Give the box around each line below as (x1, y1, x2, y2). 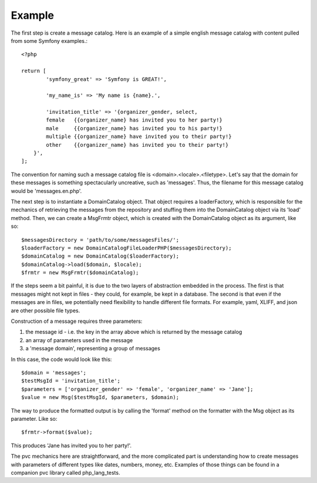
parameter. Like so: (11, 415, 58, 422)
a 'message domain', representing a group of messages (25, 345, 161, 352)
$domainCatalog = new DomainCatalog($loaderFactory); (21, 253, 179, 259)
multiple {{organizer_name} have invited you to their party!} (46, 133, 232, 140)
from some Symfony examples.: (11, 37, 88, 44)
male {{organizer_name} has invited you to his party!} (46, 125, 222, 131)
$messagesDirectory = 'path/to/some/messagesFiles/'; (21, 237, 179, 243)
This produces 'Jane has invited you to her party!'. (11, 442, 132, 449)
